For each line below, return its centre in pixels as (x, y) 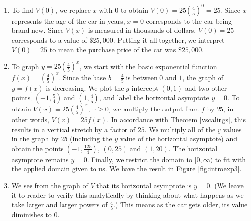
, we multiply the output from (154, 108)
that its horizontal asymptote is (144, 185)
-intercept (144, 88)
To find (22, 10)
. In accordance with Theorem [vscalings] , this (176, 119)
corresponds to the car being (189, 20)
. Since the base (82, 77)
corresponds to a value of (49, 40)
